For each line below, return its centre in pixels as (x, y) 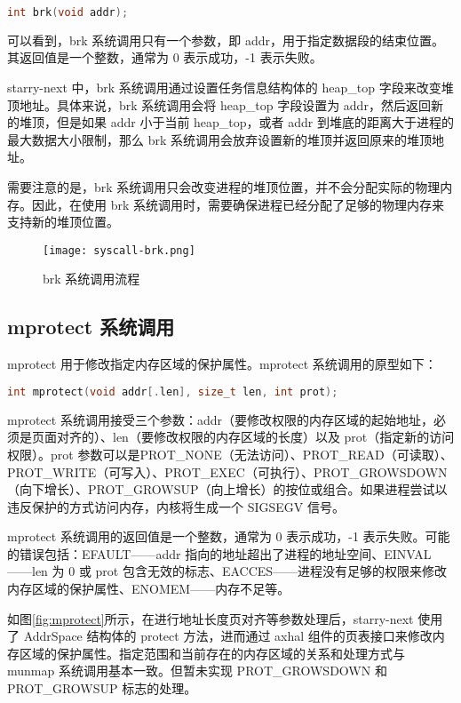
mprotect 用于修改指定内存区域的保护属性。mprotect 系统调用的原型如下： (222, 364)
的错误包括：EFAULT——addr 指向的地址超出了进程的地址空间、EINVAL (219, 553)
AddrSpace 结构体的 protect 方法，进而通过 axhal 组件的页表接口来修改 (228, 636)
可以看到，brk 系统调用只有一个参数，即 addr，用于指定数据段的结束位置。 (226, 40)
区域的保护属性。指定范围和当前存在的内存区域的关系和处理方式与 (212, 653)
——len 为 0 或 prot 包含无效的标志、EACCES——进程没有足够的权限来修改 (227, 571)
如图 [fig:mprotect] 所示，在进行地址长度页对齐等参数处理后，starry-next (211, 618)
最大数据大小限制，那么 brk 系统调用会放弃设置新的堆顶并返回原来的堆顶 (219, 139)
